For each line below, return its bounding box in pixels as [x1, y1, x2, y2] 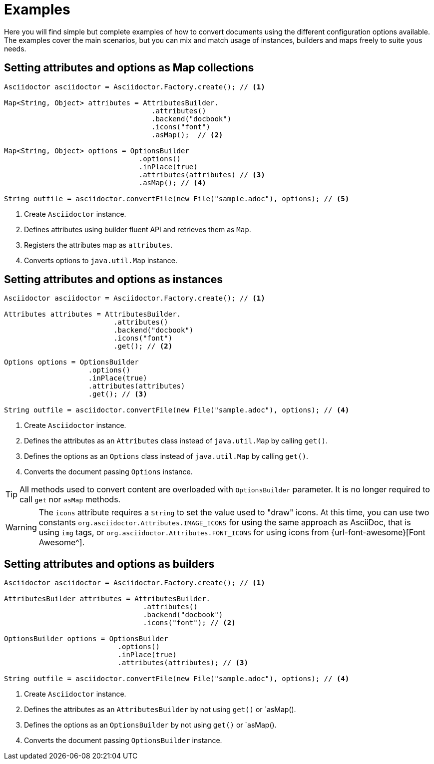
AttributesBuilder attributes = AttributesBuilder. [4, 595, 211, 603]
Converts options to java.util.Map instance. [24, 256, 177, 265]
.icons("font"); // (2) [143, 619, 236, 627]
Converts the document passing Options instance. [24, 467, 193, 476]
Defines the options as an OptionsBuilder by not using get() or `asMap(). [24, 721, 277, 730]
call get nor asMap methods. [19, 494, 121, 505]
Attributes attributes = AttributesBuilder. [4, 310, 181, 319]
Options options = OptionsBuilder [4, 358, 139, 367]
